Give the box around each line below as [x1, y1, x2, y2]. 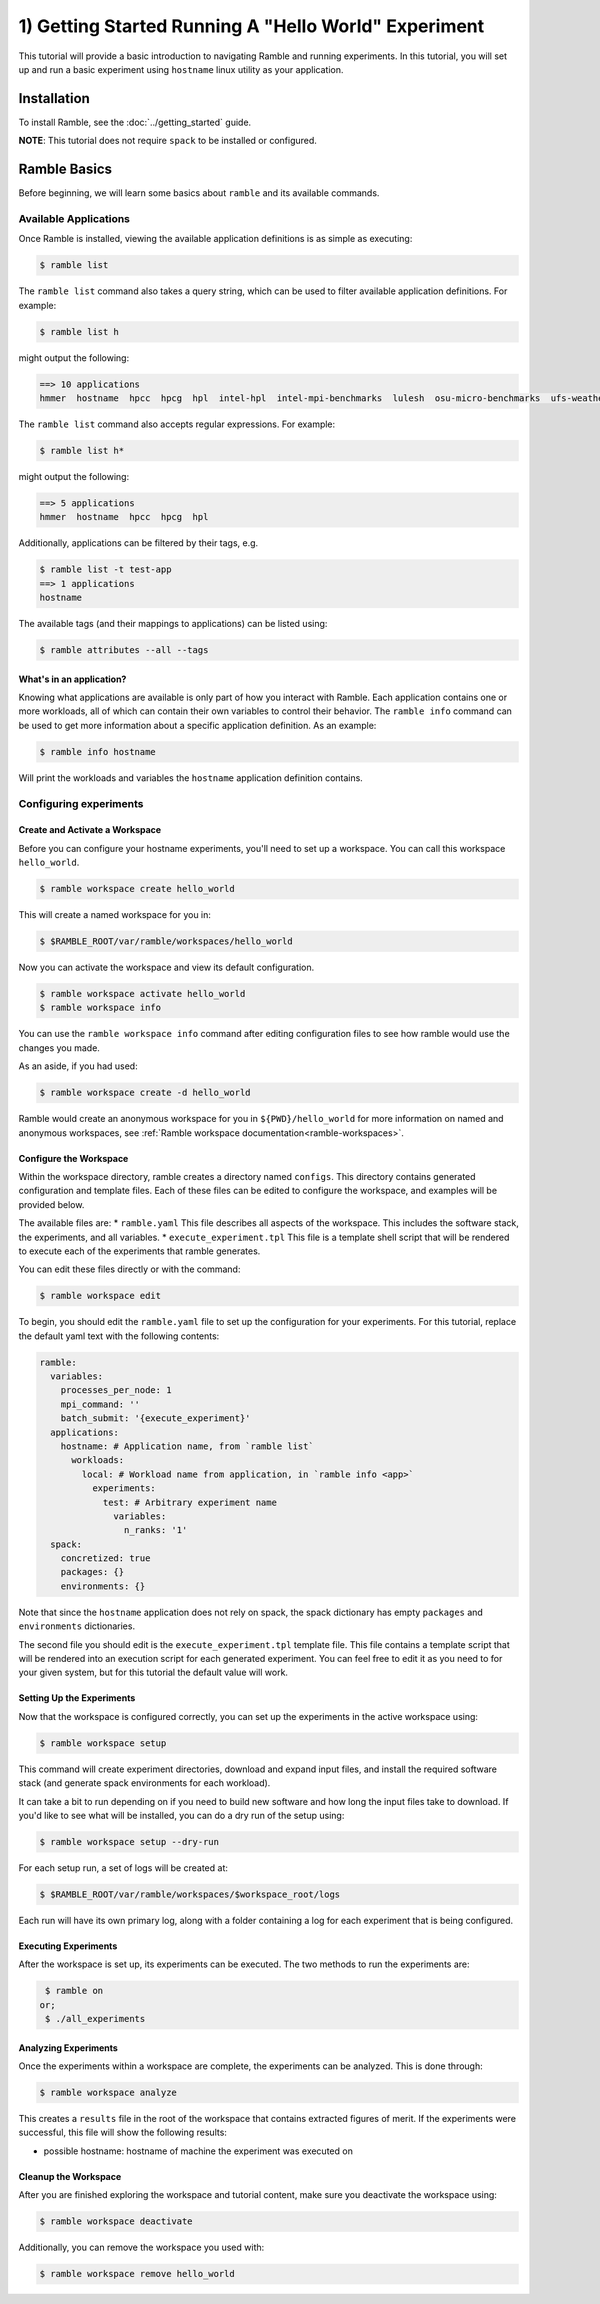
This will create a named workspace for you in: [18, 909, 212, 921]
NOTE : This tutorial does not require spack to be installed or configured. [18, 135, 317, 147]
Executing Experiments [18, 1940, 118, 1952]
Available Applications [18, 211, 130, 225]
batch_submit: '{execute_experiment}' [60, 1413, 251, 1424]
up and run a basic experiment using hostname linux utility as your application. [18, 63, 344, 75]
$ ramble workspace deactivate [39, 2216, 194, 2227]
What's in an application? [18, 673, 127, 685]
